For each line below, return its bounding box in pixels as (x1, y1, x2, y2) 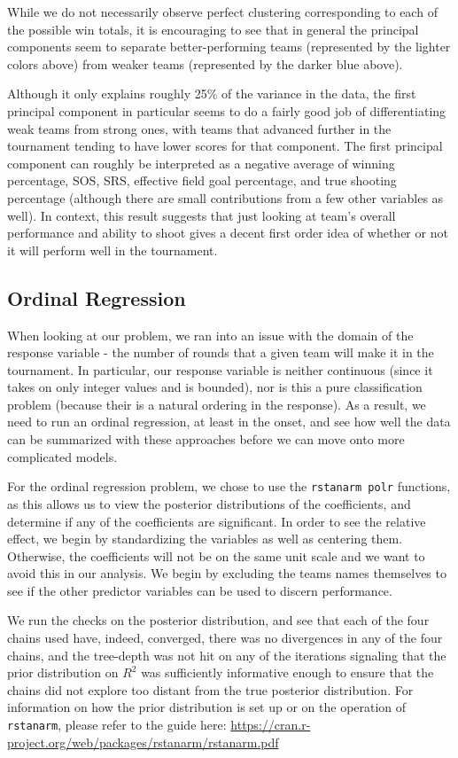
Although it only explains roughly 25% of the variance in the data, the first (7, 84, 416, 103)
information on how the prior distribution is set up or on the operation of (7, 698, 407, 716)
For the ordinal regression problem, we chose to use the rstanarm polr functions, (7, 477, 451, 496)
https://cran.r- (230, 715, 311, 734)
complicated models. (7, 447, 118, 465)
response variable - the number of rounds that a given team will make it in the (7, 343, 434, 362)
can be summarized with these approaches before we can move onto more (7, 430, 405, 449)
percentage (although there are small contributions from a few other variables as (7, 188, 444, 207)
